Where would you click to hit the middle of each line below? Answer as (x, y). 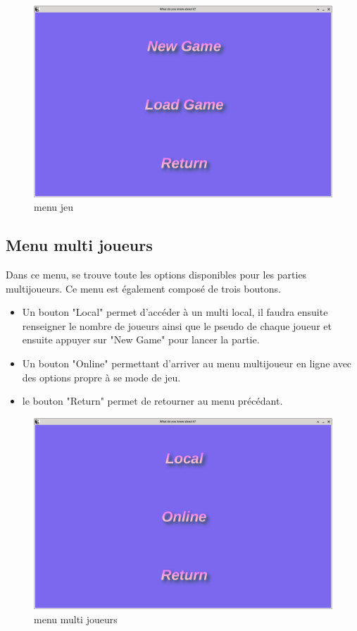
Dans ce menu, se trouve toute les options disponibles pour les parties (156, 275)
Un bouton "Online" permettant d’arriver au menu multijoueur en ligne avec (187, 363)
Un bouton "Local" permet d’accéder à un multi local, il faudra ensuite (175, 312)
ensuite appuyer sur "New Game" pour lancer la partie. (141, 339)
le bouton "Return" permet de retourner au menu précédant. (152, 401)
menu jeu (54, 207)
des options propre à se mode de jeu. (101, 377)
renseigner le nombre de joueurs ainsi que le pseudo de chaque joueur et (177, 325)
